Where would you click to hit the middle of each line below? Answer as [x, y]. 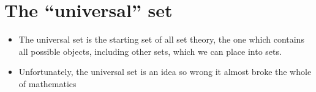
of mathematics [47, 83]
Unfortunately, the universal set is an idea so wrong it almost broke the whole [165, 72]
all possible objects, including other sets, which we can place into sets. [150, 51]
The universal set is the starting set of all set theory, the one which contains [161, 39]
